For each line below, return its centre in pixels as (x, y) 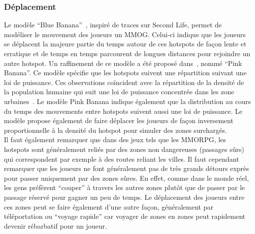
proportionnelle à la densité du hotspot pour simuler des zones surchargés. (115, 130)
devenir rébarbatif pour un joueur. (55, 225)
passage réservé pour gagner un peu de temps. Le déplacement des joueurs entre (124, 197)
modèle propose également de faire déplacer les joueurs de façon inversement (119, 120)
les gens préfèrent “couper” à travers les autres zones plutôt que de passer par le (125, 187)
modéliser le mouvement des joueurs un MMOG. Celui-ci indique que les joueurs (125, 34)
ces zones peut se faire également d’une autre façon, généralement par (109, 206)
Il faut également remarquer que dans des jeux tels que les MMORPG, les (115, 139)
